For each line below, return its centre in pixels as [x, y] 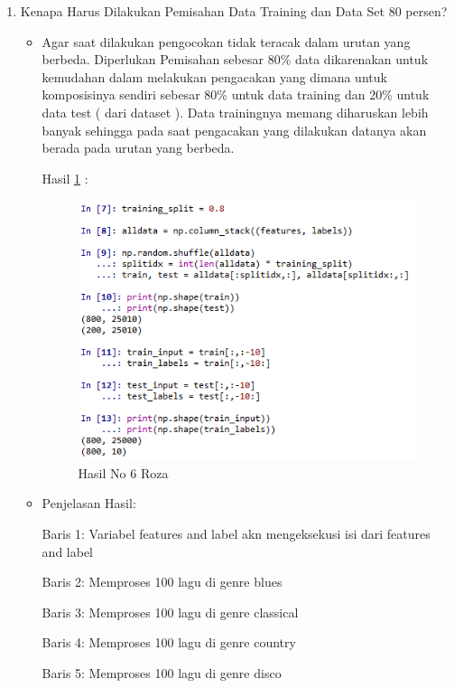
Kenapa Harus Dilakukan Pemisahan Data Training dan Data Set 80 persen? [234, 11]
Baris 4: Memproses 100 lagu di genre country [169, 642]
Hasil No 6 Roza [123, 472]
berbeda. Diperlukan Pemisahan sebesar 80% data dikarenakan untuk [235, 59]
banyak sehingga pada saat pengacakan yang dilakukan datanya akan [234, 130]
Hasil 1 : [65, 178]
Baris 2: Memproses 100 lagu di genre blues [162, 582]
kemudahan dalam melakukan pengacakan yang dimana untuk [214, 76]
